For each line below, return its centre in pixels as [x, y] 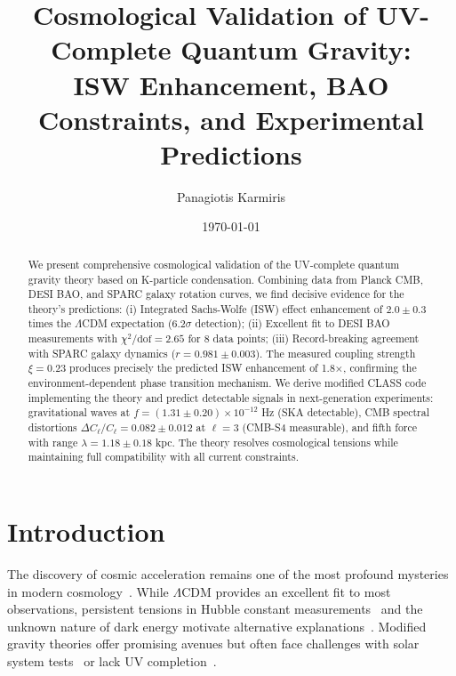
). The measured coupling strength [336, 353]
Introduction [86, 531]
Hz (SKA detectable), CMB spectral [346, 412]
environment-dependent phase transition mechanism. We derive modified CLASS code [227, 383]
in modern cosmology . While [88, 591]
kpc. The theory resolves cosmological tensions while [277, 442]
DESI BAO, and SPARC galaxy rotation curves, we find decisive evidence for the [216, 294]
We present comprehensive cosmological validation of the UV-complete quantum [214, 264]
